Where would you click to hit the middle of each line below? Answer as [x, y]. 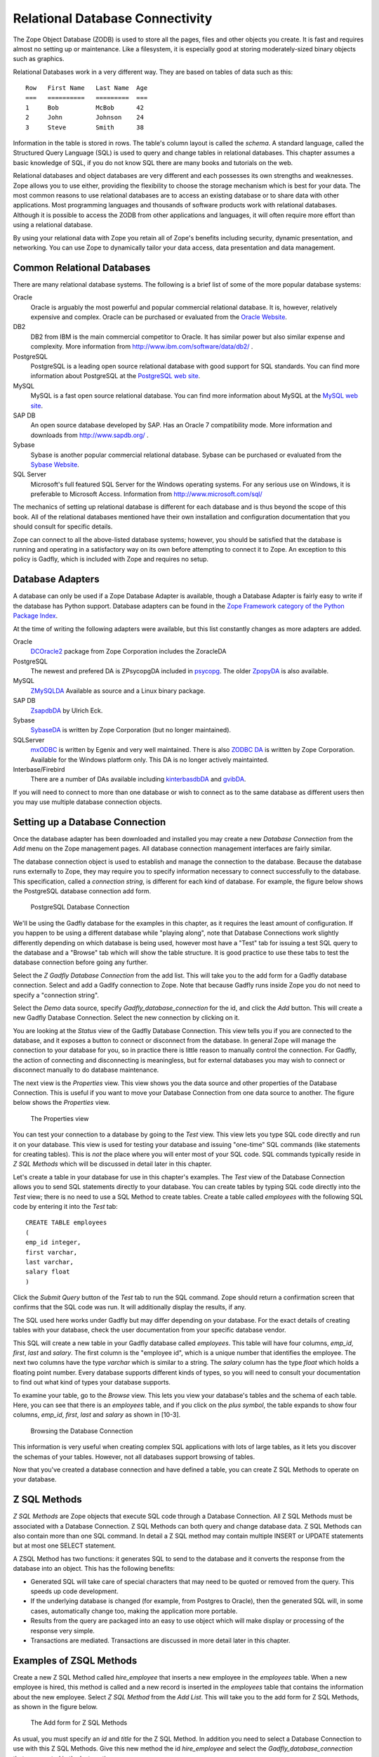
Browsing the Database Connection [82, 1431]
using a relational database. [53, 225]
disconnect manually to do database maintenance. [86, 1070]
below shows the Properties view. [61, 1103]
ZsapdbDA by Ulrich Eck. [67, 711]
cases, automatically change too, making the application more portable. [134, 1611]
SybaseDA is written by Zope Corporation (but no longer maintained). [131, 730]
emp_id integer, [53, 1243]
